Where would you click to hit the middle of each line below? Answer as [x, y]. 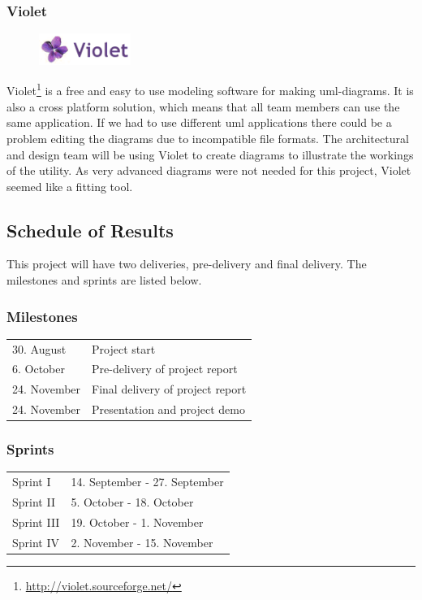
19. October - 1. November [137, 522]
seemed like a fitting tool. [70, 186]
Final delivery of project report [169, 389]
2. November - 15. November [142, 542]
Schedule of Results [90, 230]
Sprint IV [36, 542]
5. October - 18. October [132, 502]
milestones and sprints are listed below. [104, 280]
